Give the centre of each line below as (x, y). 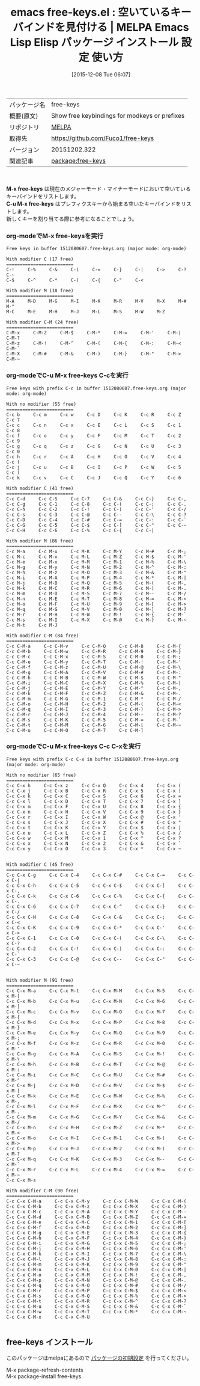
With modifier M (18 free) (40, 291)
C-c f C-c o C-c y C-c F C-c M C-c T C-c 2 (94, 436)
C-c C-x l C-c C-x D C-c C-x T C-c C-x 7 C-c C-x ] (94, 801)
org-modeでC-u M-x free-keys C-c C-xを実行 (74, 746)
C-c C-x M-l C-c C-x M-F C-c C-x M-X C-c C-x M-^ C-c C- (101, 1106)
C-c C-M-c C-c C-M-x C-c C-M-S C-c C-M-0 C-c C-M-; (94, 657)
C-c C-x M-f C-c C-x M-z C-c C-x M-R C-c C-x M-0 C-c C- (101, 1043)
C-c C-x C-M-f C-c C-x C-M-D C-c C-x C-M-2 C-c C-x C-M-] (96, 1227)
